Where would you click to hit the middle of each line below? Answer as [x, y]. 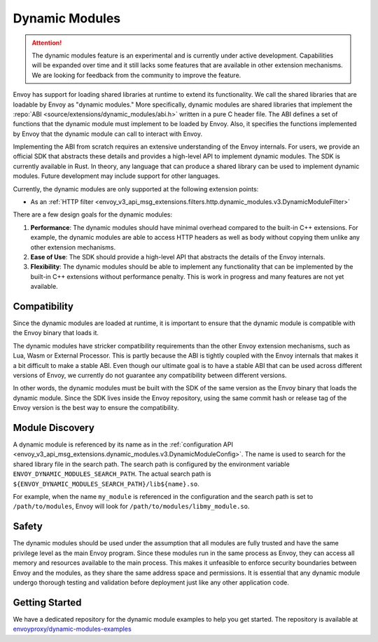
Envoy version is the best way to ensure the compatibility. [96, 408]
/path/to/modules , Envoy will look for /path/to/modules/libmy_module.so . [131, 506]
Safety [28, 527]
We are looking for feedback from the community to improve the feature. [136, 75]
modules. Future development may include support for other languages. [117, 176]
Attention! [47, 43]
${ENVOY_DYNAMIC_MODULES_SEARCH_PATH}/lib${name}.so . [106, 484]
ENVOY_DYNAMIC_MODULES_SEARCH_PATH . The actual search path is [112, 474]
